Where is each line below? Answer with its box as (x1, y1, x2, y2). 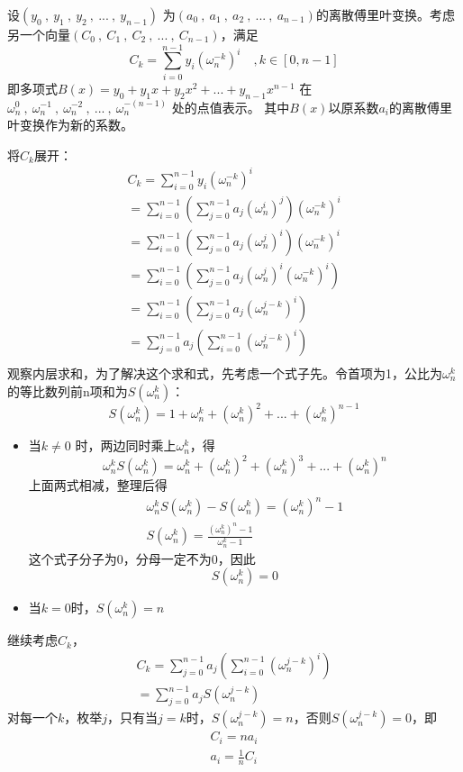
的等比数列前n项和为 (7, 381, 128, 400)
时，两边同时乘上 (75, 436, 177, 455)
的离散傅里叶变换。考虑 (315, 5, 455, 23)
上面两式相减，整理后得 (28, 476, 168, 495)
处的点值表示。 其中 (171, 97, 290, 116)
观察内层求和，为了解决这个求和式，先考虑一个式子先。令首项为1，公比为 (7, 364, 442, 383)
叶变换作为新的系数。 (7, 115, 133, 134)
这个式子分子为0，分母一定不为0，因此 (28, 549, 256, 568)
